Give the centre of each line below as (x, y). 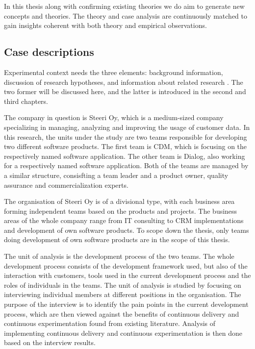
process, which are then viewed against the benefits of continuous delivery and (122, 313)
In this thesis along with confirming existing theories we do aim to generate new (124, 6)
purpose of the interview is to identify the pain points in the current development (126, 304)
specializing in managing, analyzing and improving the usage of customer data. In (127, 127)
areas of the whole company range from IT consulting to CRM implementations (124, 220)
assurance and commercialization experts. (66, 185)
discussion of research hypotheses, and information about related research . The (124, 82)
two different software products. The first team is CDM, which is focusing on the (126, 146)
